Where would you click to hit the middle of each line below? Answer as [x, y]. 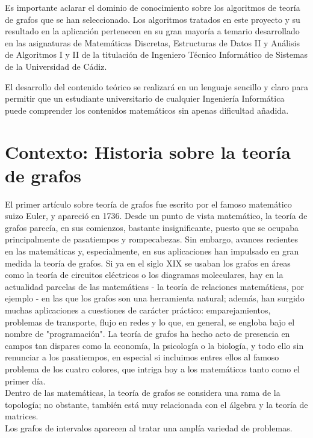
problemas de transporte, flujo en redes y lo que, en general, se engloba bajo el [150, 322]
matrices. [22, 416]
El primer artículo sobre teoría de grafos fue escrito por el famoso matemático [148, 204]
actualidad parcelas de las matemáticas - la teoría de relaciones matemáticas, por [155, 286]
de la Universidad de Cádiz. [56, 66]
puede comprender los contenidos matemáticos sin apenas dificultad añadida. [147, 110]
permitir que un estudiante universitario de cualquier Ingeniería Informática [145, 98]
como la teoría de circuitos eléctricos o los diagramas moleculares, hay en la [144, 275]
